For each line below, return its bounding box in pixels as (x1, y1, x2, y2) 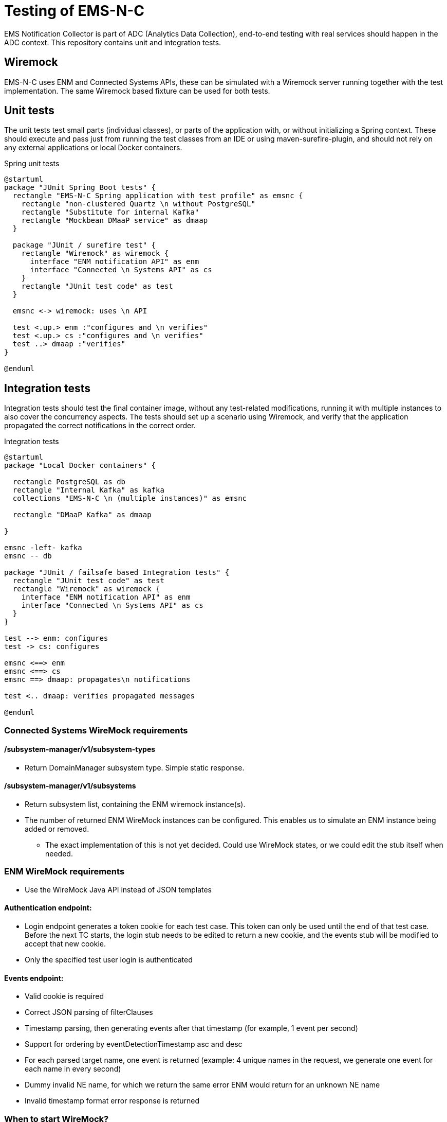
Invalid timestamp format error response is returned (25, 1096, 200, 1106)
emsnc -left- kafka (4, 544, 82, 552)
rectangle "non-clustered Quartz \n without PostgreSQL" (21, 200, 255, 208)
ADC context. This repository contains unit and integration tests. (4, 38, 221, 47)
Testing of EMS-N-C (4, 2, 145, 20)
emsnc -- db (4, 552, 52, 560)
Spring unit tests (4, 159, 60, 168)
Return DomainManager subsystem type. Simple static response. (25, 763, 245, 772)
